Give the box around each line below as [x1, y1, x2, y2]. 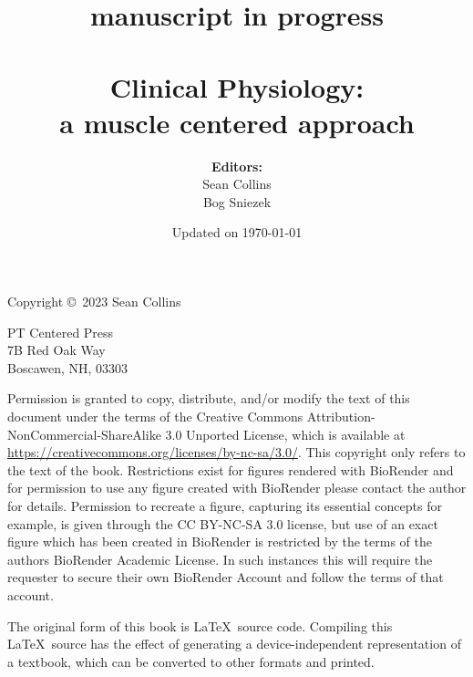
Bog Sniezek [202, 192, 272, 211]
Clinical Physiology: [109, 68, 365, 105]
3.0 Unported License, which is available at [165, 424, 406, 443]
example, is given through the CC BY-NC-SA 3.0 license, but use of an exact [7, 514, 438, 533]
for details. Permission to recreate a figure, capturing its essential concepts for [7, 496, 442, 515]
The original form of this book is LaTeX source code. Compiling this [7, 616, 393, 635]
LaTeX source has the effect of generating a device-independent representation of [7, 634, 461, 653]
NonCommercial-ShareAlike [7, 424, 161, 443]
